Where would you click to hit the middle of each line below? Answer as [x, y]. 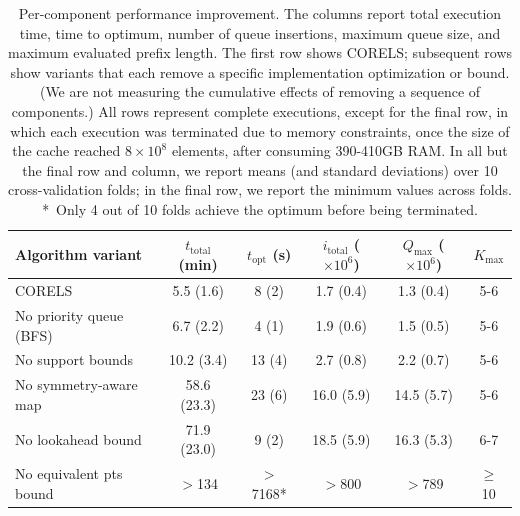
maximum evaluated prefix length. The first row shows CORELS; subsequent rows [260, 52]
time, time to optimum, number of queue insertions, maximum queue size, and [260, 32]
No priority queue [69, 315]
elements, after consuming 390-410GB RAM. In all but [339, 150]
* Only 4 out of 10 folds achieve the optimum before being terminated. [260, 208]
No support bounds [74, 359]
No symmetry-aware [76, 384]
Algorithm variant [78, 253]
